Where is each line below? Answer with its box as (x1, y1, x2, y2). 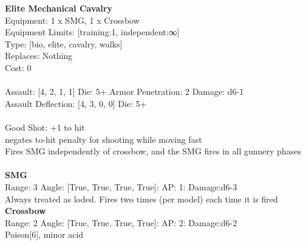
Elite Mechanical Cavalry (5, 2, 112, 14)
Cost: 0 (5, 61, 32, 74)
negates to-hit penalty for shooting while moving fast (5, 133, 202, 145)
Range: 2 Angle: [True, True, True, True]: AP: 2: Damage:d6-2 (5, 216, 237, 229)
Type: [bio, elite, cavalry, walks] (5, 37, 123, 50)
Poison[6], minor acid (5, 228, 84, 241)
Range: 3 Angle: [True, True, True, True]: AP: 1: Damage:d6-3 (5, 180, 237, 193)
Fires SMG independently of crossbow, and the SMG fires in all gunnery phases (5, 145, 301, 157)
